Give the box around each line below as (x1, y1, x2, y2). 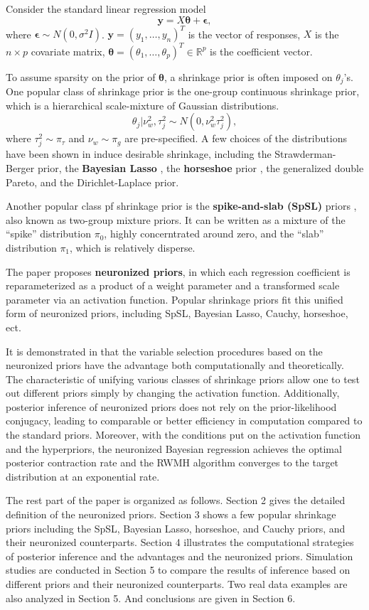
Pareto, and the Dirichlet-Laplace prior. (6, 174, 179, 189)
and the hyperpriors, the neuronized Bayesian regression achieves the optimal (6, 441, 342, 456)
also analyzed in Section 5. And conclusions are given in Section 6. (6, 590, 296, 605)
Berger (6, 160, 35, 175)
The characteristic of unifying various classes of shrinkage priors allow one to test (6, 371, 360, 386)
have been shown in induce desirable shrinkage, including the (6, 146, 272, 161)
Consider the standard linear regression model (6, 1, 206, 16)
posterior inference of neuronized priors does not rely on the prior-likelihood (6, 399, 337, 414)
